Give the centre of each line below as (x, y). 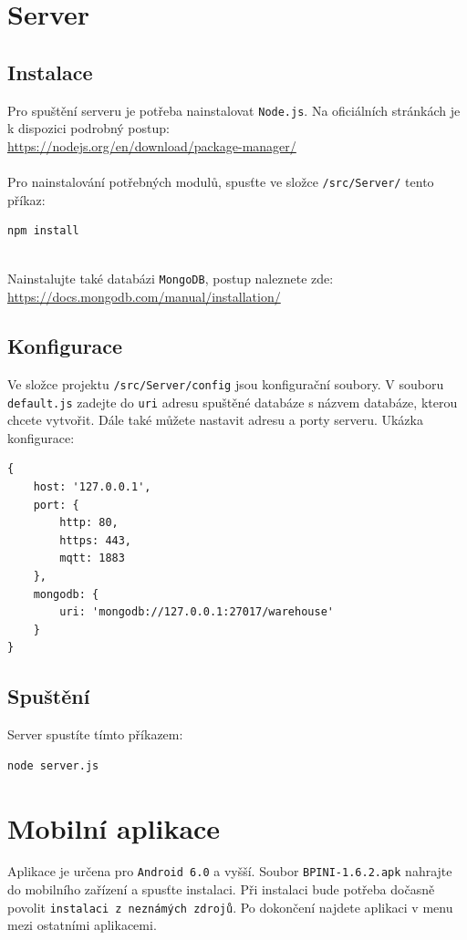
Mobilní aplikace (114, 827)
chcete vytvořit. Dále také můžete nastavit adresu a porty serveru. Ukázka (215, 420)
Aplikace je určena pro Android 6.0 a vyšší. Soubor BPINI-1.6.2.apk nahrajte (230, 871)
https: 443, (96, 540)
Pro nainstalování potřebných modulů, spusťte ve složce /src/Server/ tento (221, 182)
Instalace (50, 72)
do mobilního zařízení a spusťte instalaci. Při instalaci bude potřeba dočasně (221, 889)
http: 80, (89, 523)
